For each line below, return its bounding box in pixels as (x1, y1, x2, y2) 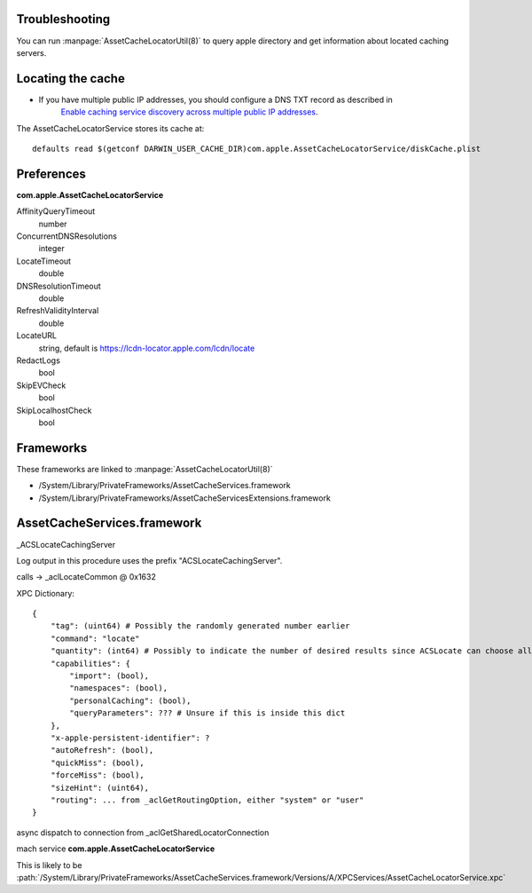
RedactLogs (16, 355, 61, 366)
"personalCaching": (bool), (69, 695, 192, 706)
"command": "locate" (50, 633, 140, 644)
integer (38, 243, 66, 254)
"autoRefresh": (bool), (50, 746, 154, 755)
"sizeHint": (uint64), (50, 782, 150, 793)
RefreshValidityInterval (16, 305, 99, 316)
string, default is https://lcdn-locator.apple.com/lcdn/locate (38, 343, 255, 353)
